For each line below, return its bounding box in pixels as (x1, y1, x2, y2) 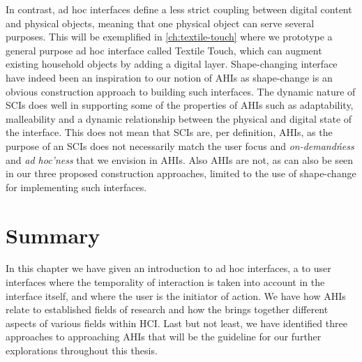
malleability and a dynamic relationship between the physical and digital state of (6, 111, 352, 126)
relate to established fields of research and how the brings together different (6, 302, 329, 317)
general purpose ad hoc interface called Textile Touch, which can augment (6, 43, 322, 57)
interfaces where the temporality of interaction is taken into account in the (6, 275, 325, 289)
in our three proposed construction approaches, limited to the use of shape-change (6, 166, 356, 181)
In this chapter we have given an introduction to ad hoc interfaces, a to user (6, 261, 331, 276)
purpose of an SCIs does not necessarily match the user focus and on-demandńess (6, 138, 354, 153)
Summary (6, 220, 100, 249)
